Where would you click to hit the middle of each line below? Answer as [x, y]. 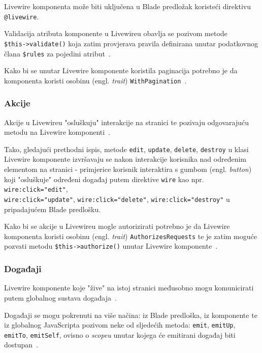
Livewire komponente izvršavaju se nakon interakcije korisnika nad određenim [125, 159]
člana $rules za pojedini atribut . [57, 53]
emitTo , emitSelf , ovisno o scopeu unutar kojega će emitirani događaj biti [120, 334]
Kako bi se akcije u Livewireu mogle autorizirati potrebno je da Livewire [117, 226]
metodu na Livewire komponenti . [57, 132]
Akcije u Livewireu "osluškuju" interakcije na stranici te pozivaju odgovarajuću [127, 122]
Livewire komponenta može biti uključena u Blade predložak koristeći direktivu [127, 6]
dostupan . [21, 345]
